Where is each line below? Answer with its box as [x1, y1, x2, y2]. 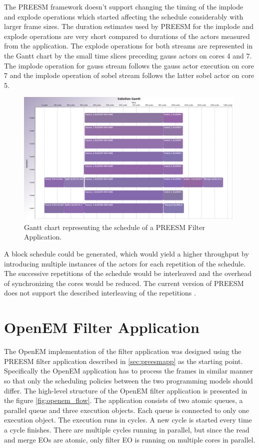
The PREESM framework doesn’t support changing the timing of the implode [4, 1, 243, 11]
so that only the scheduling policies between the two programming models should [4, 375, 253, 385]
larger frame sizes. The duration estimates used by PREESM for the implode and [4, 21, 254, 31]
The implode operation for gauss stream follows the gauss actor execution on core [4, 60, 254, 70]
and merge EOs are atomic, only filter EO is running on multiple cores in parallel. [4, 434, 255, 444]
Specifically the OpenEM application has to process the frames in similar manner [4, 365, 253, 376]
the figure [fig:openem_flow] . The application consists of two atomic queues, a [4, 395, 243, 405]
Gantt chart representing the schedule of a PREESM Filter [24, 221, 205, 232]
